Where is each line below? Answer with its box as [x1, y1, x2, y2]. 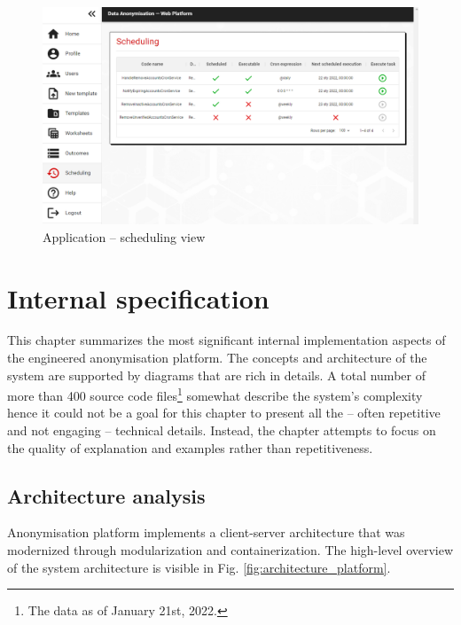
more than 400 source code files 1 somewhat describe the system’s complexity [7, 384, 423, 404]
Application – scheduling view [43, 227, 206, 246]
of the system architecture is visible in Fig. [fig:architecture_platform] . [7, 558, 391, 576]
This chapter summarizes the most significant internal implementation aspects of [7, 331, 446, 349]
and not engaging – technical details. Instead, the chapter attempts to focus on [7, 421, 436, 440]
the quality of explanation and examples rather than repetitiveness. [7, 438, 373, 457]
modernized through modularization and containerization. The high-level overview [7, 541, 454, 559]
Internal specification [7, 279, 270, 316]
